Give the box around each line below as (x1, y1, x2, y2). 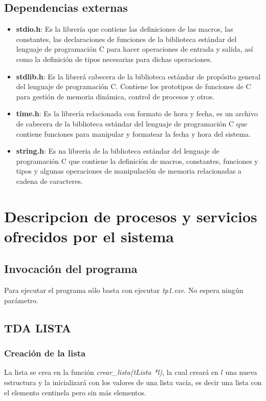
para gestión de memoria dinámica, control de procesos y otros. (16, 91, 215, 101)
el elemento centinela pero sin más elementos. (4, 387, 146, 397)
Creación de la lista (4, 347, 86, 360)
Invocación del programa (4, 261, 138, 277)
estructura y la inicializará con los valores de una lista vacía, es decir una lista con (4, 377, 262, 388)
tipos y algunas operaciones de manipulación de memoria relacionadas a (16, 165, 242, 176)
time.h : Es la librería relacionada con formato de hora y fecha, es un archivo (16, 108, 258, 119)
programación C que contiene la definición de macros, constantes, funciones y (16, 155, 258, 166)
